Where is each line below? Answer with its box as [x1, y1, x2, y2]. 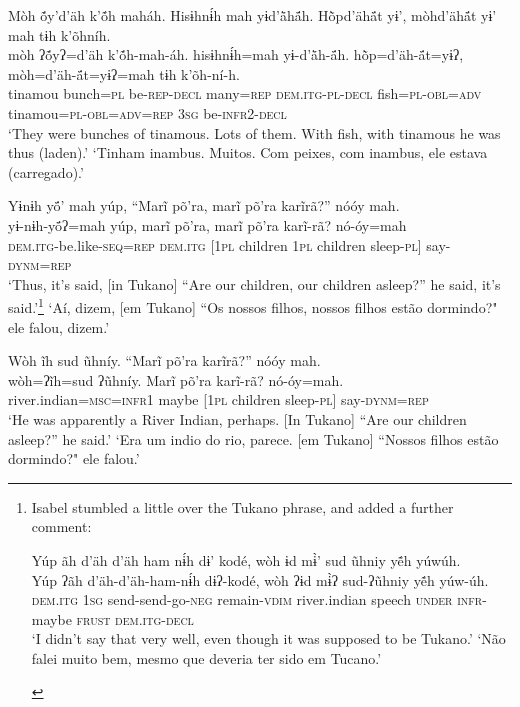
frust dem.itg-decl [76, 608, 194, 629]
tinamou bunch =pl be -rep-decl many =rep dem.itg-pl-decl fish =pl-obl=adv [8, 83, 482, 104]
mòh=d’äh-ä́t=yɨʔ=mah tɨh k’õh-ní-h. [8, 63, 240, 84]
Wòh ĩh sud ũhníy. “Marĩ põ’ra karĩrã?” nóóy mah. [8, 350, 321, 371]
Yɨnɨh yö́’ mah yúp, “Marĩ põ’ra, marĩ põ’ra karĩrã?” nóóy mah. [8, 195, 400, 216]
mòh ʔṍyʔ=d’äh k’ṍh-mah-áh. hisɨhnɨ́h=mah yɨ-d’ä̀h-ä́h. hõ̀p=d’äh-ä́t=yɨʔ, [8, 44, 464, 65]
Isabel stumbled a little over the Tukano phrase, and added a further [31, 496, 454, 517]
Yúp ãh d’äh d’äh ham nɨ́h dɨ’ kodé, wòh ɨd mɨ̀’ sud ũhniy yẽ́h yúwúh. [31, 549, 461, 570]
